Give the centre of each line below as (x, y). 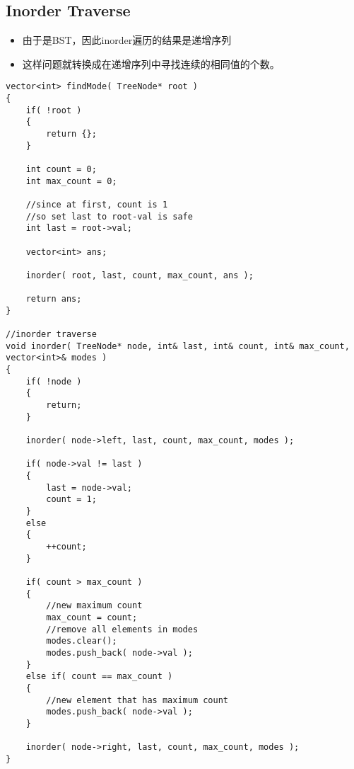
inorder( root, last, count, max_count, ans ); (140, 275)
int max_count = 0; (71, 181)
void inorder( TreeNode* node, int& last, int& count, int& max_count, (178, 346)
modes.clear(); (82, 641)
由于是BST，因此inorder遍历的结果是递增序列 (127, 40)
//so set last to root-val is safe (109, 216)
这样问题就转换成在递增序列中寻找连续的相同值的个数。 (151, 63)
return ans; (54, 299)
